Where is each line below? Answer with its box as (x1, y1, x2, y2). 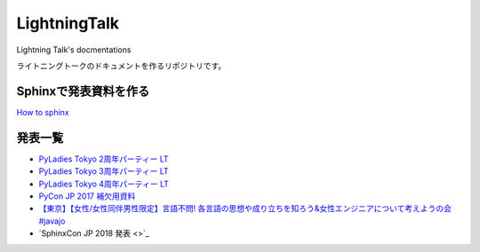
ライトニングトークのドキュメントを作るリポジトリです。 (16, 60, 227, 71)
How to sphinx (16, 106, 70, 117)
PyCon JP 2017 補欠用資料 (38, 191, 136, 201)
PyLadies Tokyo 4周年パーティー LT (38, 178, 169, 189)
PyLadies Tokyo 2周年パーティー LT (38, 154, 169, 164)
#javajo (38, 216, 66, 226)
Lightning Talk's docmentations (16, 44, 132, 55)
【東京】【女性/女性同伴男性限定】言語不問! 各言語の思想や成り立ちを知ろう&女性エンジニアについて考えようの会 (38, 203, 452, 214)
